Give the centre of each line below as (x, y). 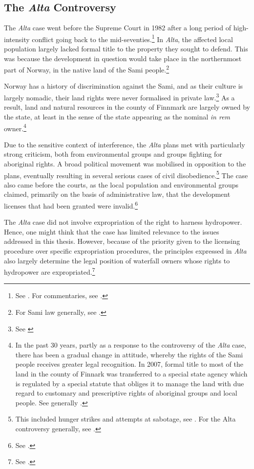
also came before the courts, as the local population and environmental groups (121, 184)
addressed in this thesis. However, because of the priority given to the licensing (122, 241)
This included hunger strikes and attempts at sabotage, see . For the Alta (126, 419)
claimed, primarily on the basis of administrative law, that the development (117, 194)
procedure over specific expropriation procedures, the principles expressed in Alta (125, 251)
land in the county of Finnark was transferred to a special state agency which (131, 374)
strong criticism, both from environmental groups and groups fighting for (113, 154)
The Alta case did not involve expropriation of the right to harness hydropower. (123, 222)
